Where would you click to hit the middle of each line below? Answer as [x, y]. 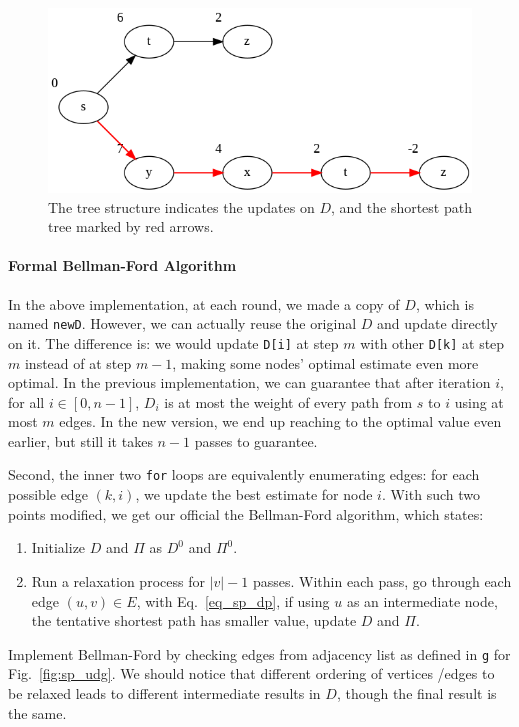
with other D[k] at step [432, 342]
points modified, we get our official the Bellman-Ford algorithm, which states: [246, 513]
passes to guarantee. [256, 440]
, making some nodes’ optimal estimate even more [325, 362]
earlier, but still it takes [80, 440]
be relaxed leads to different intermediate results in [164, 692]
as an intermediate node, [422, 600]
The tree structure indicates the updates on [181, 206]
